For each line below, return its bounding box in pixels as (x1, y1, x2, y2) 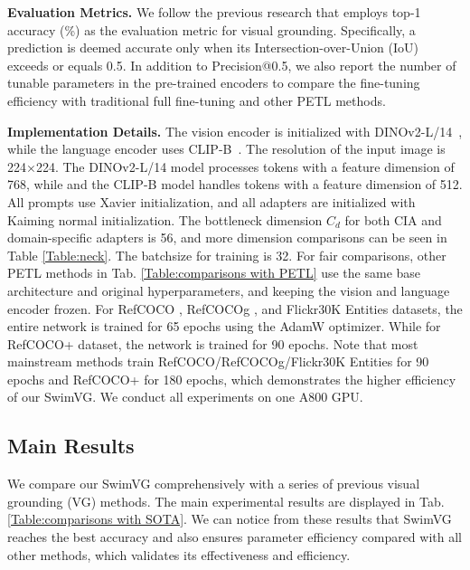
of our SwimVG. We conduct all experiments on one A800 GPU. (7, 387, 363, 406)
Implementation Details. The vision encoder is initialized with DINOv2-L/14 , (7, 121, 463, 140)
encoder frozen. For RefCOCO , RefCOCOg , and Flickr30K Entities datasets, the (7, 299, 463, 318)
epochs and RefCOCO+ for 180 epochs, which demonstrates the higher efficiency (7, 369, 456, 388)
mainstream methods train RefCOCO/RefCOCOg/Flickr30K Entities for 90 (7, 352, 429, 371)
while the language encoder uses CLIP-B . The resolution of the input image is (7, 139, 446, 158)
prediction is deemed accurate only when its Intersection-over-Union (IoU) (7, 38, 418, 57)
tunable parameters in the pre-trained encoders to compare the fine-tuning (7, 73, 420, 92)
